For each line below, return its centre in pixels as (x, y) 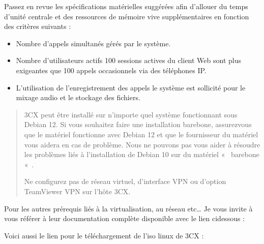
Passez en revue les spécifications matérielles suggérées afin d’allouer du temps (126, 6)
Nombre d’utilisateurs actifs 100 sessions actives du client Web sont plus (128, 60)
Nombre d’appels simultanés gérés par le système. (93, 43)
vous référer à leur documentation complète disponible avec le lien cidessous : (125, 218)
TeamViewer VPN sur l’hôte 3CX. (77, 191)
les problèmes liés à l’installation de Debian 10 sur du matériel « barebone (142, 154)
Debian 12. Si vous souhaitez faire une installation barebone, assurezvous (138, 124)
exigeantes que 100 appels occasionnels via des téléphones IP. (111, 70)
